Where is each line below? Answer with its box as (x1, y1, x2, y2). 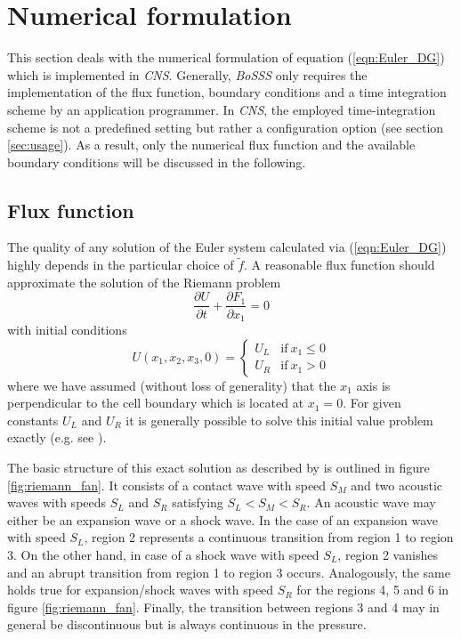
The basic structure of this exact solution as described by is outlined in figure (7, 457, 430, 476)
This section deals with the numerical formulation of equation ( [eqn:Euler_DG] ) (7, 48, 445, 67)
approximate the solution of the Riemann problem (7, 272, 281, 291)
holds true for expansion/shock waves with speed (7, 580, 274, 599)
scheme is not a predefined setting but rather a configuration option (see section (7, 117, 444, 136)
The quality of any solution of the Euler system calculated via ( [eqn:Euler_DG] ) (7, 238, 447, 256)
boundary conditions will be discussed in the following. (7, 152, 306, 171)
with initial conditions (7, 320, 127, 338)
